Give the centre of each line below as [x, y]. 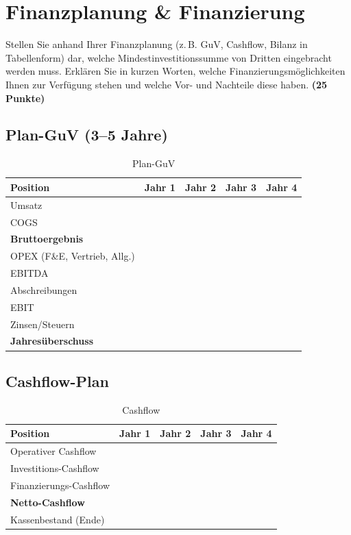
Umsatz [26, 204]
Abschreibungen [44, 289]
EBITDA [29, 273]
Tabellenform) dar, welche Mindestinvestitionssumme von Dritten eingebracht [169, 57]
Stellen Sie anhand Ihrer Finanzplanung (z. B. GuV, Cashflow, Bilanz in [157, 44]
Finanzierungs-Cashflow [60, 485]
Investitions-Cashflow [55, 468]
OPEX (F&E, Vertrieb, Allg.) [73, 256]
